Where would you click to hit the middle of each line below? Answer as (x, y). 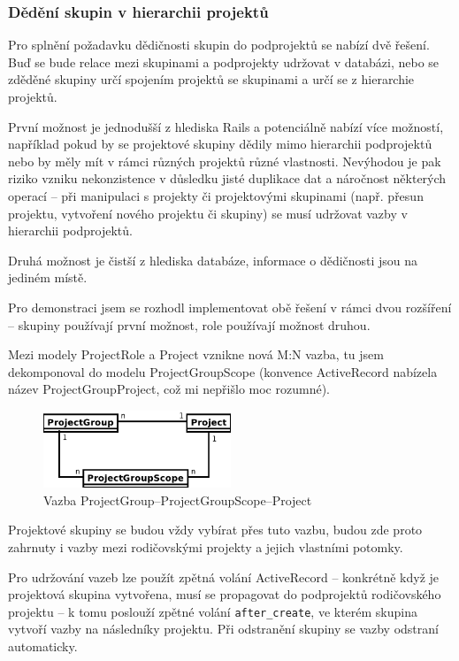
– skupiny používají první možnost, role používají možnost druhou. (189, 324)
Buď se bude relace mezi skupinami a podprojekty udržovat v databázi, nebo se (224, 61)
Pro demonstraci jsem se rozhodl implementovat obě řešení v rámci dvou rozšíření (230, 307)
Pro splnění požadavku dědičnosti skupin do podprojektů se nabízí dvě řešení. (219, 45)
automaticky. (43, 646)
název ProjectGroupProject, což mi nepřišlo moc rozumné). (169, 389)
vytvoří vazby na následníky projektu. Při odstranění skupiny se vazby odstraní (223, 629)
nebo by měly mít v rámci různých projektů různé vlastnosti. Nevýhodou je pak (225, 161)
